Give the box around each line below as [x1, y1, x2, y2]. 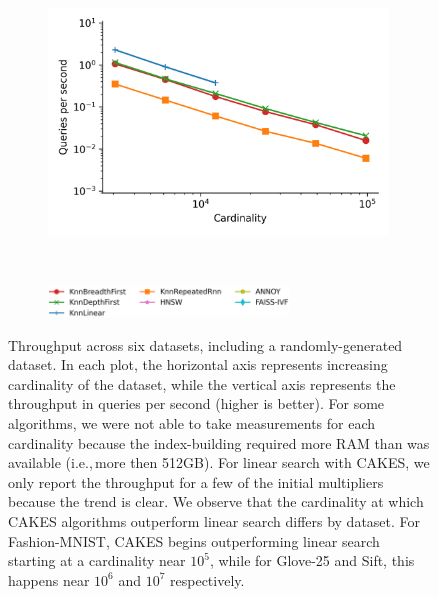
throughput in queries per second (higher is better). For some [8, 393, 385, 414]
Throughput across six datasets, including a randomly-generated [8, 334, 403, 355]
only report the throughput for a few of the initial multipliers [8, 471, 384, 492]
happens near [8, 569, 90, 590]
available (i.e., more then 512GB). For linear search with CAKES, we [8, 452, 430, 473]
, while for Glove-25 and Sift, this [209, 550, 415, 571]
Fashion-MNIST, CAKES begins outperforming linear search [8, 530, 380, 551]
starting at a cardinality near [8, 550, 186, 571]
